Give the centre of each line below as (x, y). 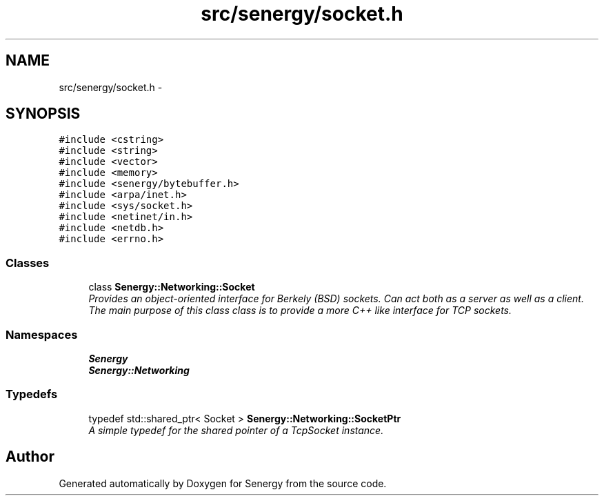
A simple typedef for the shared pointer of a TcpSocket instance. (236, 430)
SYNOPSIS (43, 114)
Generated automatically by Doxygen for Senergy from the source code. (223, 483)
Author (30, 457)
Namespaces (42, 334)
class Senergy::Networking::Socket (172, 287)
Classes (28, 263)
